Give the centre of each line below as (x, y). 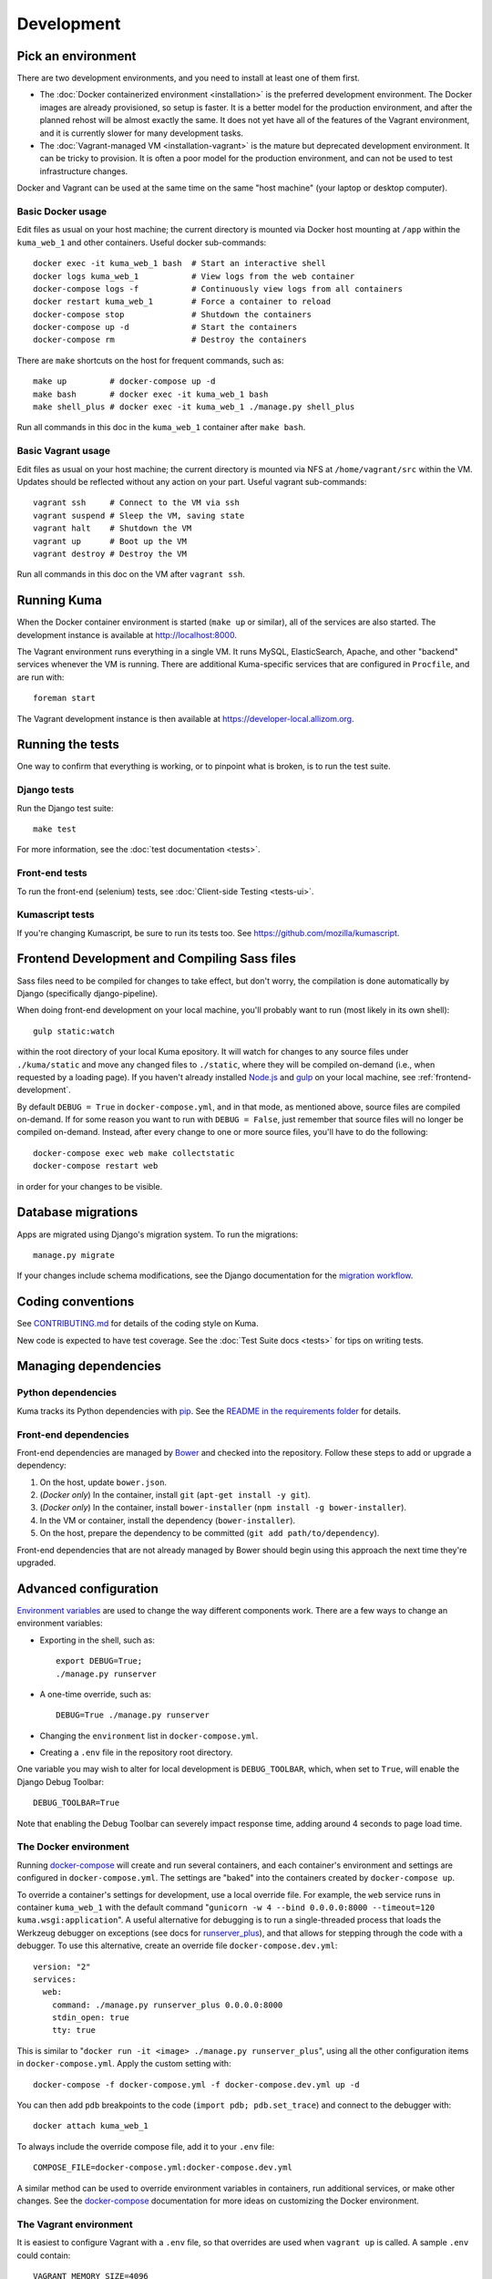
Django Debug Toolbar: (61, 1781)
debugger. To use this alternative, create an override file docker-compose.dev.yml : (177, 1945)
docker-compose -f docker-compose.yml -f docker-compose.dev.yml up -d (196, 2084)
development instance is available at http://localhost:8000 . (127, 634)
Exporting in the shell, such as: (97, 1640)
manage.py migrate (74, 1255)
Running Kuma (59, 600)
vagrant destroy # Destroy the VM (110, 553)
